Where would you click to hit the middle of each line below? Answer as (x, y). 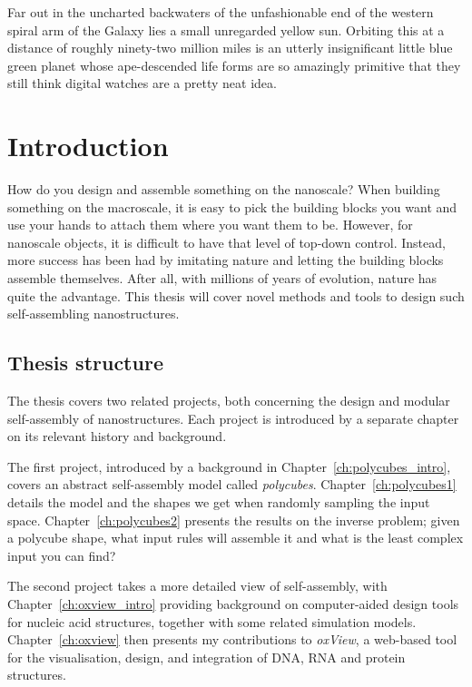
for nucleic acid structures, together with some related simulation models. (212, 621)
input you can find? (62, 555)
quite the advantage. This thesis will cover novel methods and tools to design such (236, 295)
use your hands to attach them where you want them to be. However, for (210, 225)
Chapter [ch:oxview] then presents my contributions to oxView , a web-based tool (232, 639)
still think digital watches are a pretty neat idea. (142, 83)
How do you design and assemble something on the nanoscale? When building (224, 189)
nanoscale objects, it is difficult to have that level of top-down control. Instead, (226, 242)
